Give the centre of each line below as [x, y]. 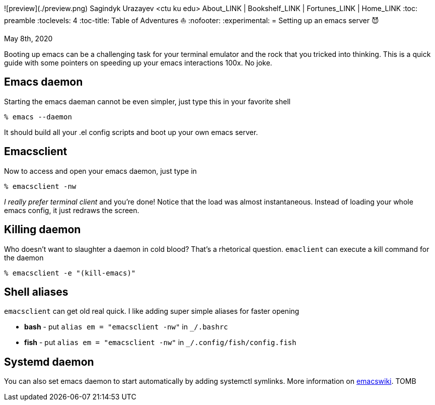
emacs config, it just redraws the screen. [72, 210]
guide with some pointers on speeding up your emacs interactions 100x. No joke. [138, 63]
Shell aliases [36, 292]
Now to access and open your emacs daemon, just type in [100, 171]
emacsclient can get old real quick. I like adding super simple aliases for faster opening [152, 311]
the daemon [24, 257]
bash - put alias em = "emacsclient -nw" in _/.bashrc [126, 327]
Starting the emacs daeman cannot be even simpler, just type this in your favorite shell [147, 101]
